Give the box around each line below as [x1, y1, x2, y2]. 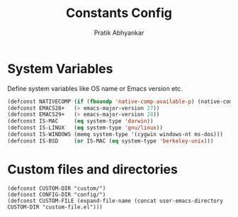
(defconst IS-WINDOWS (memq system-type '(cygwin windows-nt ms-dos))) [7, 131, 223, 138]
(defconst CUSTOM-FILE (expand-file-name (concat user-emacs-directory [7, 197, 223, 204]
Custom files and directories [7, 162, 178, 177]
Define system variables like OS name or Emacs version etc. [7, 84, 183, 93]
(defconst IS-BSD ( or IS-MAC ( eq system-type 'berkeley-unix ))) [7, 137, 214, 145]
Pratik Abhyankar [93, 28, 144, 37]
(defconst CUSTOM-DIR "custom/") [7, 184, 106, 192]
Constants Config [66, 5, 172, 21]
